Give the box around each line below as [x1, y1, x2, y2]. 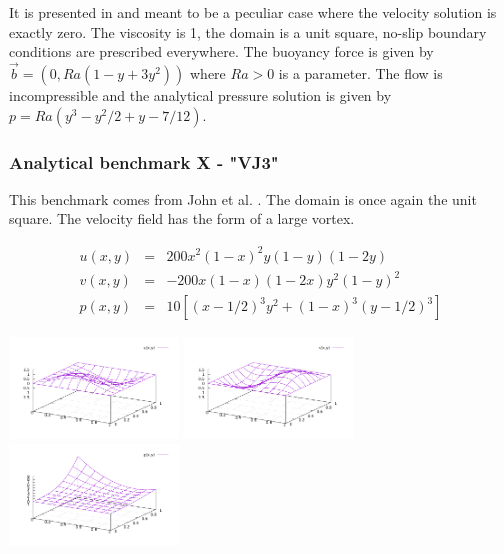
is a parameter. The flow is [278, 63, 443, 83]
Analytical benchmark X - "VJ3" [9, 149, 279, 174]
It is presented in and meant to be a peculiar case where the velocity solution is [9, 2, 497, 22]
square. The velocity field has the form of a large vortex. [9, 208, 355, 229]
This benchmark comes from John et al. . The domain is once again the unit [9, 188, 477, 209]
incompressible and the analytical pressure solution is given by [9, 85, 392, 105]
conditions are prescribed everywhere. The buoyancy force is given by [9, 41, 434, 62]
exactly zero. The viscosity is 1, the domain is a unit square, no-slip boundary [9, 21, 487, 42]
